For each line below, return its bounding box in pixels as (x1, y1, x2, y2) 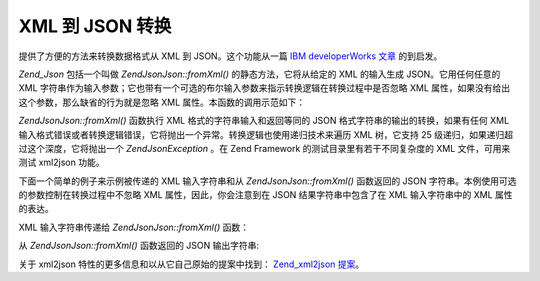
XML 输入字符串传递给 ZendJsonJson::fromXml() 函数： (18, 221, 250, 233)
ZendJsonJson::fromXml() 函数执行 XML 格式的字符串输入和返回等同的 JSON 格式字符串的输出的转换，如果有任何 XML (18, 115, 510, 127)
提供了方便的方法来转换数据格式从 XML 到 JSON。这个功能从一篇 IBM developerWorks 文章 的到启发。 (18, 50, 443, 62)
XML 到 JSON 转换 (18, 15, 172, 37)
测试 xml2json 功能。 (18, 156, 105, 169)
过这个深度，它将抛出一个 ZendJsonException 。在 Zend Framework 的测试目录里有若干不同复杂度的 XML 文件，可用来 (18, 142, 511, 154)
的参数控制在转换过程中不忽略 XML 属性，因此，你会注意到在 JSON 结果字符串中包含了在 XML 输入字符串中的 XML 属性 (18, 189, 514, 201)
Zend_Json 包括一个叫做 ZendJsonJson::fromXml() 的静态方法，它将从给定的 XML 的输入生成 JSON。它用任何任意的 (18, 68, 501, 80)
